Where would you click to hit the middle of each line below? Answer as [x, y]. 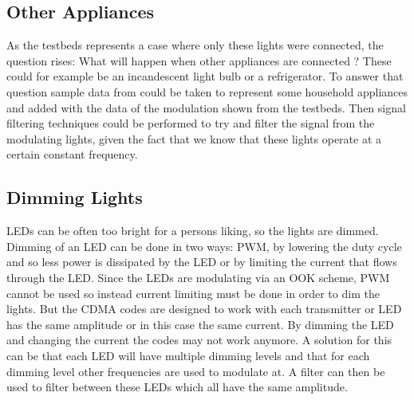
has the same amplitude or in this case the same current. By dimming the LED [200, 324]
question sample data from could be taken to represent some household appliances [207, 91]
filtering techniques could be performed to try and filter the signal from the [191, 123]
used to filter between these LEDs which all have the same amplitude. [177, 387]
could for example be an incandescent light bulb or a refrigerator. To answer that [205, 76]
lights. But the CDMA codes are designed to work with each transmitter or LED [204, 309]
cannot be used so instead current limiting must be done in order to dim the [193, 293]
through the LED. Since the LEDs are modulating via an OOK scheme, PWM [198, 277]
